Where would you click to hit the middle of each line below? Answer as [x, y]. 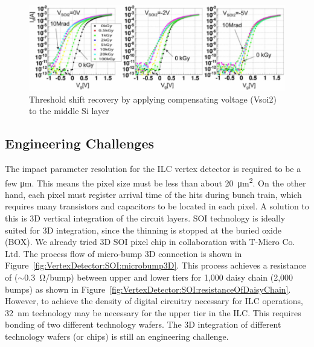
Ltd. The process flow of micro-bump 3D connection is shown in [123, 253]
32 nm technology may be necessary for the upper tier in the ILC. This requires [153, 312]
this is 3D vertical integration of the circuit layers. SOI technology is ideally [145, 218]
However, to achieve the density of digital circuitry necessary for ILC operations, [154, 301]
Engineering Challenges [79, 143]
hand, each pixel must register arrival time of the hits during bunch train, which [153, 194]
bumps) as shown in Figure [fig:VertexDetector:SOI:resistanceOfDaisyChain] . [148, 289]
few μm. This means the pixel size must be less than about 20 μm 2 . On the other [155, 182]
